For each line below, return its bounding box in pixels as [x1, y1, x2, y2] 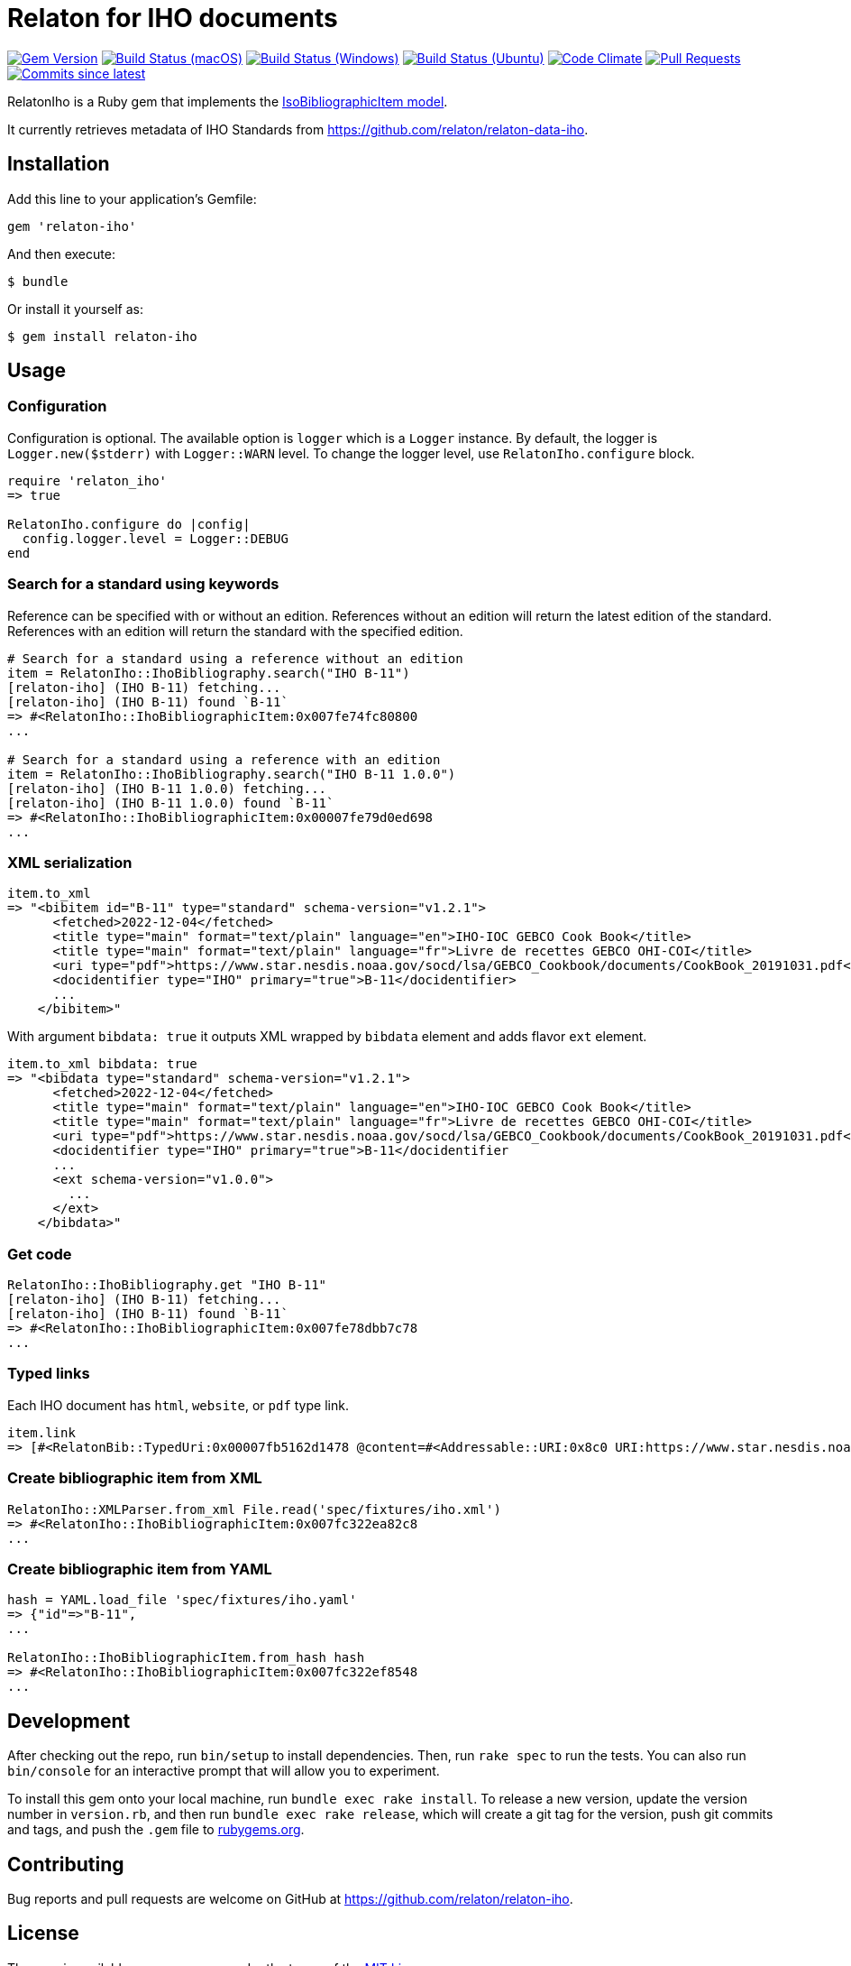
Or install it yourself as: [7, 300, 143, 317]
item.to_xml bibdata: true [7, 1057, 197, 1072]
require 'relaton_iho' [7, 473, 168, 488]
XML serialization [7, 853, 133, 872]
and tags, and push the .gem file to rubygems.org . [7, 1822, 305, 1838]
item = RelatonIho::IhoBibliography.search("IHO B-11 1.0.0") [7, 766, 456, 781]
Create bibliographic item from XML [7, 1469, 262, 1488]
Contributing [7, 1852, 124, 1876]
